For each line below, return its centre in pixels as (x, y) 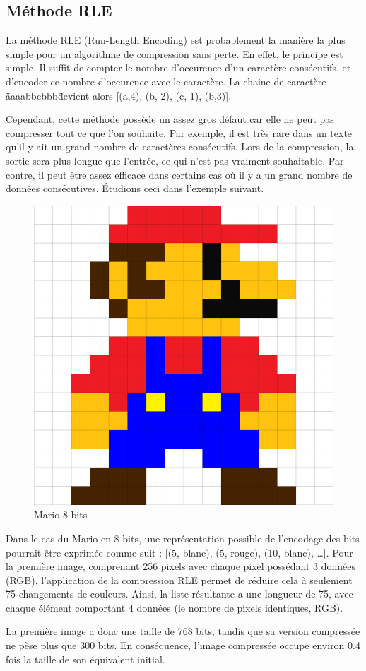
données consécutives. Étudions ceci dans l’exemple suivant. (135, 188)
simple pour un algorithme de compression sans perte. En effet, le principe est (175, 53)
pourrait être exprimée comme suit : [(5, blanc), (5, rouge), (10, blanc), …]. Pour (179, 552)
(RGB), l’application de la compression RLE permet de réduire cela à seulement (179, 580)
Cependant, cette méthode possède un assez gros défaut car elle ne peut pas (170, 119)
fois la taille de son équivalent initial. (85, 659)
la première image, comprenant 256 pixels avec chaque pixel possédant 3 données (181, 566)
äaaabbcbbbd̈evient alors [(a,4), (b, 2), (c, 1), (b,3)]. (119, 95)
